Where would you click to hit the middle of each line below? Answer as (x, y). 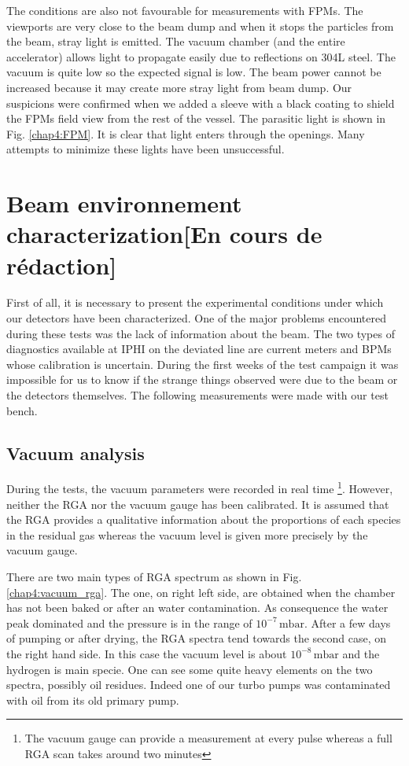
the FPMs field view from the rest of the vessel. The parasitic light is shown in (196, 118)
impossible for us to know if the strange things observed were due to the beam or (202, 379)
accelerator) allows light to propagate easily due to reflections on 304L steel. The (201, 56)
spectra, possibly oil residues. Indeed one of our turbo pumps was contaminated (199, 685)
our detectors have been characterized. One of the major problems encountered (197, 318)
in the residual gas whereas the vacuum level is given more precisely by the (187, 534)
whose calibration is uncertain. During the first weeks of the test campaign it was (203, 364)
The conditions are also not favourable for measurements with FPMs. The (185, 10)
